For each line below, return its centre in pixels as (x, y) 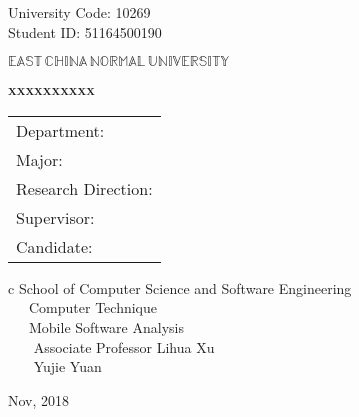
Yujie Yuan (67, 366)
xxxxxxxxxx (51, 89)
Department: (60, 130)
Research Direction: (84, 188)
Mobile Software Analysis (106, 326)
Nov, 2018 (39, 399)
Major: (39, 159)
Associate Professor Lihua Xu (124, 346)
